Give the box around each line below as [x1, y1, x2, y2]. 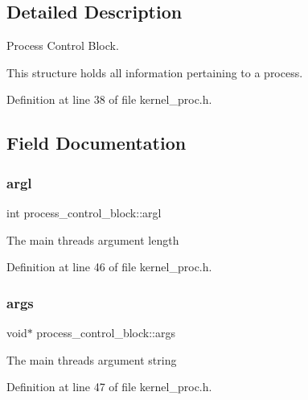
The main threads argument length [6, 231, 179, 248]
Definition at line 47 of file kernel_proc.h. [6, 378, 212, 395]
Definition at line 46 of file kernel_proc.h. [6, 258, 212, 275]
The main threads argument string [6, 351, 177, 368]
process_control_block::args [36, 324, 175, 340]
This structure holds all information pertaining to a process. [6, 64, 303, 80]
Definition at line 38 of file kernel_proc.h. [6, 91, 212, 108]
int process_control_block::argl [6, 204, 162, 221]
